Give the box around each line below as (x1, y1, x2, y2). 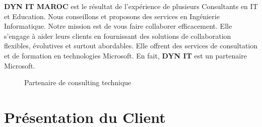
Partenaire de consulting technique (24, 77, 132, 88)
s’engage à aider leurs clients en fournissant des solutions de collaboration (4, 30, 231, 41)
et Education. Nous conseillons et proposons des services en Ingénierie (4, 11, 220, 21)
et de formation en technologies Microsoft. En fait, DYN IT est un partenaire (4, 50, 247, 60)
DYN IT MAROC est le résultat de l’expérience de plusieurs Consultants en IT (4, 1, 258, 11)
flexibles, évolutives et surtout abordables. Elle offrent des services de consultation (4, 40, 258, 51)
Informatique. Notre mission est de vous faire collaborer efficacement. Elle (4, 21, 232, 31)
